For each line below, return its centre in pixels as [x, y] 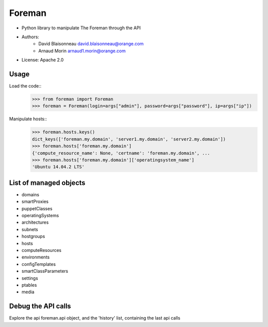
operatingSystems [40, 215]
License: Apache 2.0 [43, 60]
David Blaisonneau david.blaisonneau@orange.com [91, 44]
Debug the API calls [40, 306]
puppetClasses [37, 208]
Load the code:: [25, 86]
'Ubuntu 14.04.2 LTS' [58, 167]
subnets [30, 229]
